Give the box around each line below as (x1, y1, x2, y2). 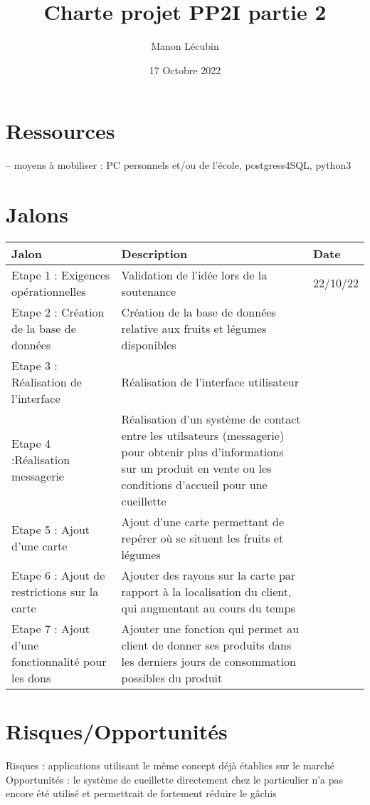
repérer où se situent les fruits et (121, 529, 284, 546)
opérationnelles (11, 282, 86, 299)
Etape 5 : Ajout (11, 521, 90, 538)
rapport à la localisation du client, (121, 583, 292, 600)
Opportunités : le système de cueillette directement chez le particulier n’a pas (6, 771, 344, 786)
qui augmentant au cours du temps (121, 599, 295, 616)
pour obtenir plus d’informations (121, 443, 284, 460)
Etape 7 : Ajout (11, 620, 90, 637)
